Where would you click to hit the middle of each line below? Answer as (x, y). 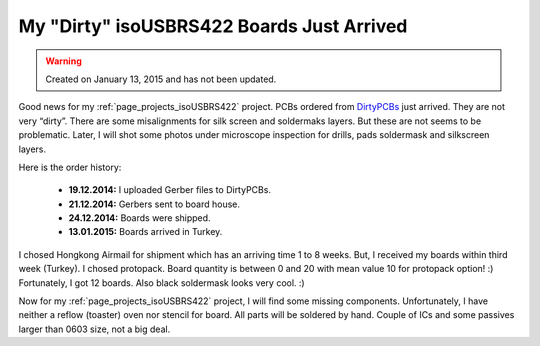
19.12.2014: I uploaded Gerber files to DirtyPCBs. (170, 190)
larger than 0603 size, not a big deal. (94, 329)
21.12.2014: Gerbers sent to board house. (154, 204)
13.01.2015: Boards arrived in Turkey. (145, 232)
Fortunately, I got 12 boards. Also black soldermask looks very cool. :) (161, 282)
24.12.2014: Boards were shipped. (139, 218)
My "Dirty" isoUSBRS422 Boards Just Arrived (213, 26)
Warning (63, 61)
